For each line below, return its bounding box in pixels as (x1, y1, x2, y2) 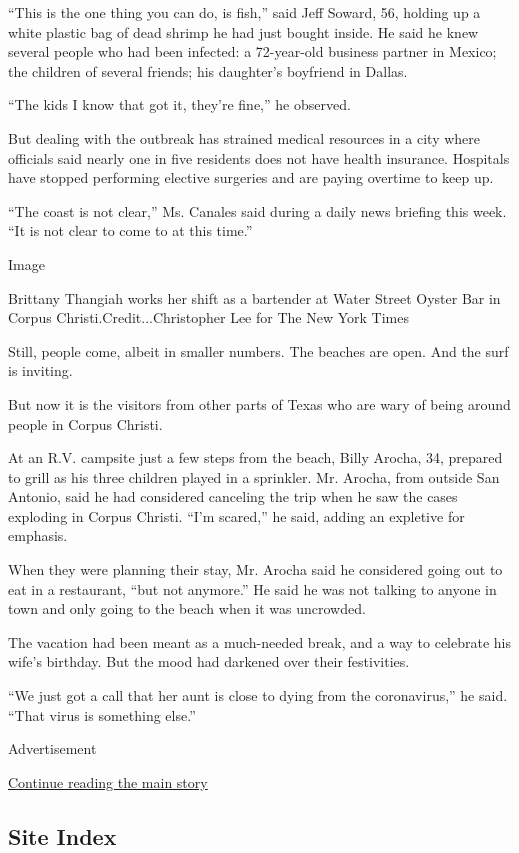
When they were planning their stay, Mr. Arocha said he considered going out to (8, 559, 503, 580)
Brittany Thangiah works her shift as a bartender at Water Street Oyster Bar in (8, 287, 501, 308)
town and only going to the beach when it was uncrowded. (8, 598, 366, 619)
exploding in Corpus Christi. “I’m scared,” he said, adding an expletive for (8, 505, 465, 526)
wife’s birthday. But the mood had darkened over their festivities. (8, 651, 410, 672)
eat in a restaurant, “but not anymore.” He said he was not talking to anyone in (8, 578, 497, 599)
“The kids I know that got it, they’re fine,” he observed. (8, 94, 351, 115)
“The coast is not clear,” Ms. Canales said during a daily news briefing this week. (8, 200, 507, 221)
